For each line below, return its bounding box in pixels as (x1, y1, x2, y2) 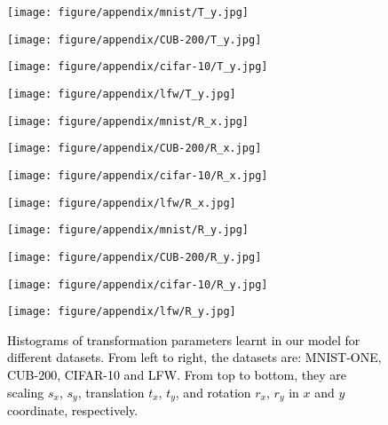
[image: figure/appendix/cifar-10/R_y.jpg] (7, 278, 268, 291)
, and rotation (175, 382, 251, 401)
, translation (77, 382, 145, 401)
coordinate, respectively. (7, 401, 139, 420)
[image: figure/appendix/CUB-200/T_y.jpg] (7, 33, 262, 46)
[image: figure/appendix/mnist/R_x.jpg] (7, 114, 249, 128)
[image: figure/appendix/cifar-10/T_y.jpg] (7, 60, 268, 74)
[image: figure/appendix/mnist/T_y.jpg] (7, 6, 249, 19)
